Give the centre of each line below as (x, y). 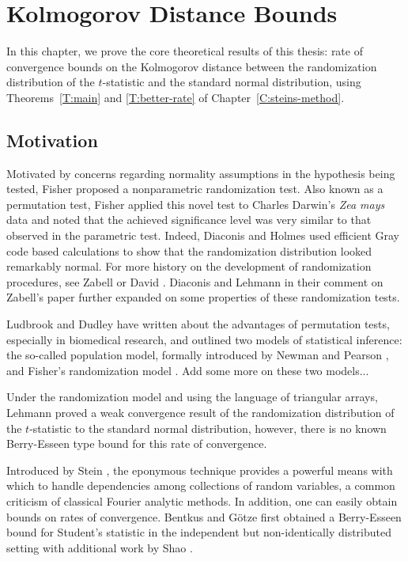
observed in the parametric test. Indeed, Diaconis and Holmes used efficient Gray (203, 235)
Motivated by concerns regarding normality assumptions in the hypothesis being (201, 173)
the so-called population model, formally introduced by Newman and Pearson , (198, 355)
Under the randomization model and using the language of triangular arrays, (192, 397)
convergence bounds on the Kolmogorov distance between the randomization (192, 66)
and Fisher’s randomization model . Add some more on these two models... (188, 370)
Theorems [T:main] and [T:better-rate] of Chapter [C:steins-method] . (176, 97)
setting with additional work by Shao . (100, 547)
